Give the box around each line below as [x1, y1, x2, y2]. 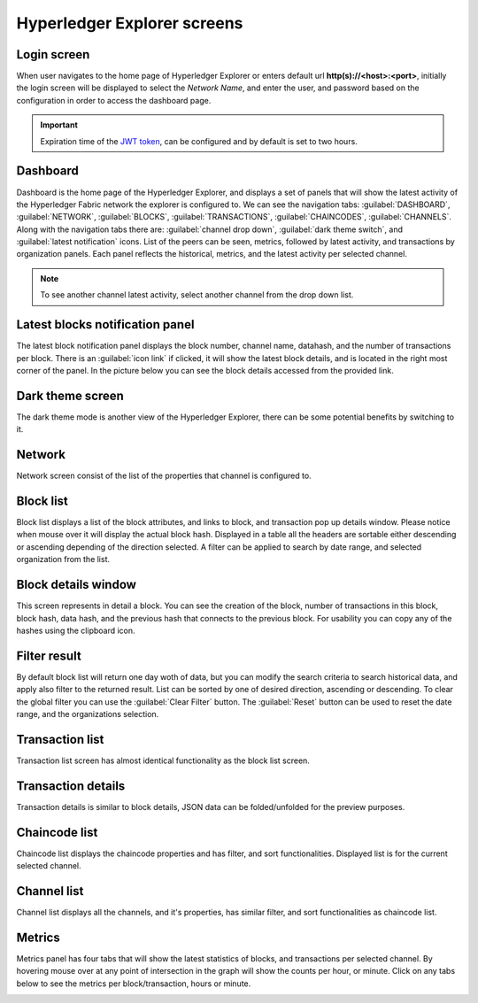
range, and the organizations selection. [16, 709, 159, 719]
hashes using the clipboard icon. [16, 625, 136, 636]
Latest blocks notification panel [16, 317, 195, 332]
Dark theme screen [16, 388, 124, 403]
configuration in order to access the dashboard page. [16, 95, 212, 105]
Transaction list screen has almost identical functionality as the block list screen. [16, 755, 310, 766]
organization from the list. [16, 554, 111, 565]
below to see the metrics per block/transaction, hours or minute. [16, 978, 251, 989]
